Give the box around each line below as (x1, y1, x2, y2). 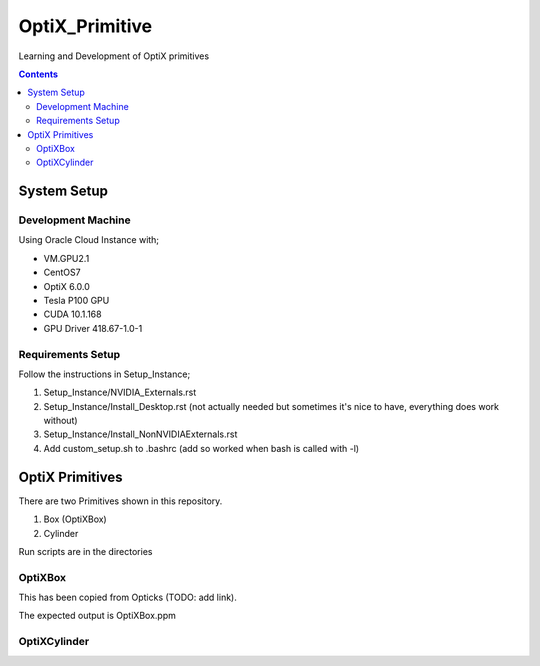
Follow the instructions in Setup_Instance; (18, 368, 191, 380)
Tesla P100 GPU (43, 295, 110, 306)
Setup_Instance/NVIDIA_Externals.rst (43, 386, 197, 399)
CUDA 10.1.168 (43, 308, 102, 320)
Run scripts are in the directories (18, 545, 153, 557)
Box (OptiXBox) (43, 513, 107, 525)
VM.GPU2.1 (43, 252, 90, 264)
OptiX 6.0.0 (43, 280, 90, 292)
